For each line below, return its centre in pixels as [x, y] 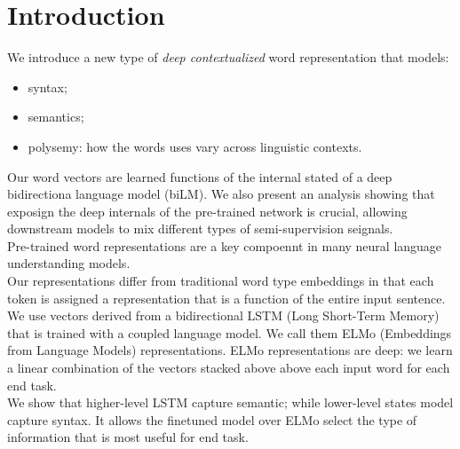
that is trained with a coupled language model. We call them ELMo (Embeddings [230, 332]
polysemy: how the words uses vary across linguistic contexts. [195, 146]
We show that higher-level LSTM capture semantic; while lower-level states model [230, 402]
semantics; [56, 117]
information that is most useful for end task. [128, 437]
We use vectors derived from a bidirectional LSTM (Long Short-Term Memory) [223, 315]
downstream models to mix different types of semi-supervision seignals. [200, 228]
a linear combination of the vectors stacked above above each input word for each [229, 368]
